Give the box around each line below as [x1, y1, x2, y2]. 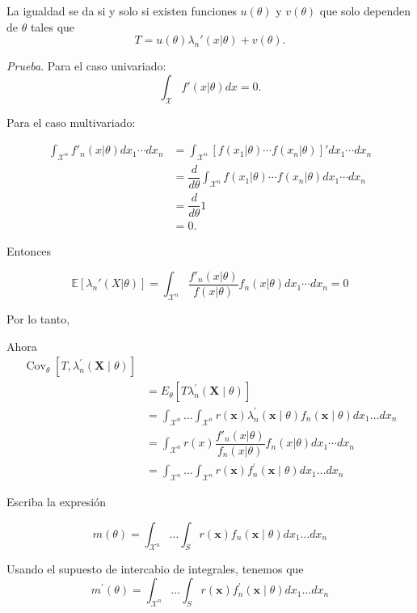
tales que [30, 18, 75, 35]
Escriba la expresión [6, 493, 106, 510]
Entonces [6, 243, 52, 260]
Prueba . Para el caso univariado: [6, 57, 166, 74]
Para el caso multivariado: [6, 113, 136, 130]
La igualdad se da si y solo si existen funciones [6, 2, 237, 19]
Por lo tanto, [6, 311, 70, 328]
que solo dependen [319, 2, 411, 19]
